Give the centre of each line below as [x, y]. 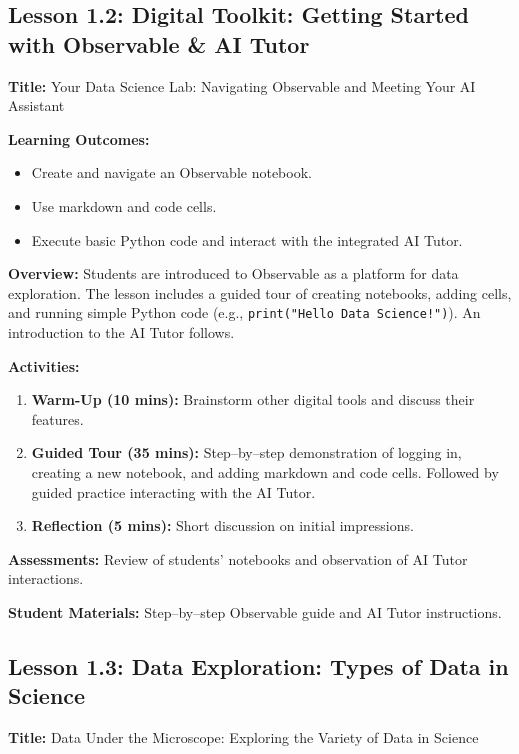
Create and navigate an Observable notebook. [171, 172]
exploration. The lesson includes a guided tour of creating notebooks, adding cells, [260, 292]
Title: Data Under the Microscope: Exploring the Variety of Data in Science [243, 737]
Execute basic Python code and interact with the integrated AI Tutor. [247, 239]
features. [57, 418]
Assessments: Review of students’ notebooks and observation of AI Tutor [238, 558]
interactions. [46, 578]
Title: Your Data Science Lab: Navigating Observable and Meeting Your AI [242, 85]
